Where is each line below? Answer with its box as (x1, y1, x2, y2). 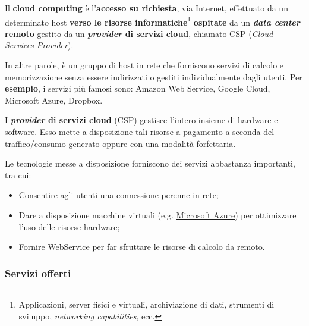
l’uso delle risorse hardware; (18, 220, 120, 233)
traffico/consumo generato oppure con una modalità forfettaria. (5, 137, 236, 149)
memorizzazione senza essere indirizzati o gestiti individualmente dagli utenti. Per (5, 70, 302, 83)
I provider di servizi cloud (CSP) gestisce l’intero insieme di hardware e (5, 114, 278, 126)
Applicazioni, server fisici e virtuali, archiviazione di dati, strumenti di (18, 297, 275, 310)
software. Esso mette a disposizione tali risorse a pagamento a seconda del (5, 126, 275, 137)
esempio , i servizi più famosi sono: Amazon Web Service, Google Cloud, (5, 82, 270, 95)
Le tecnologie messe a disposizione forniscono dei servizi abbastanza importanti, (5, 157, 295, 170)
